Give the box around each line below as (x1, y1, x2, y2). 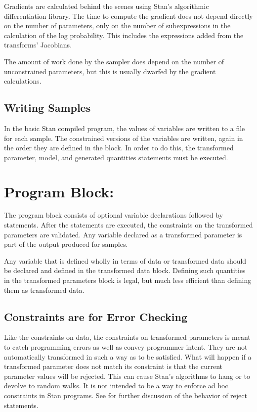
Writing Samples (4, 100, 91, 115)
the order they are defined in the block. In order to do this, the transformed (4, 142, 234, 153)
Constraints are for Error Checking (4, 309, 188, 324)
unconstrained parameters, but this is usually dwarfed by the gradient (4, 66, 216, 76)
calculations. (4, 76, 42, 86)
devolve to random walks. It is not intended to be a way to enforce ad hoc (4, 380, 228, 391)
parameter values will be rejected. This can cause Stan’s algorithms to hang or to (4, 370, 250, 381)
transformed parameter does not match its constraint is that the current (4, 361, 223, 371)
